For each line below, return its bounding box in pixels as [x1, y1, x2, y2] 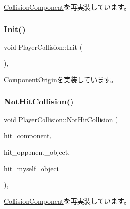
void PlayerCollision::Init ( [4, 41, 83, 52]
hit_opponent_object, [4, 147, 70, 157]
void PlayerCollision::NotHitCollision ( [4, 114, 118, 124]
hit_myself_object [4, 163, 59, 173]
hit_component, [4, 130, 52, 140]
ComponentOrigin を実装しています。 [4, 74, 117, 84]
